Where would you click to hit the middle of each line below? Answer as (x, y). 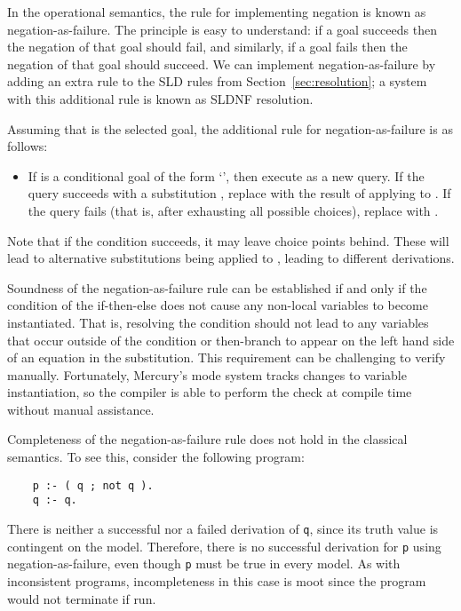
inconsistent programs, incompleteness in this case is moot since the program (217, 580)
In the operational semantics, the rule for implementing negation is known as (217, 12)
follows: (28, 146)
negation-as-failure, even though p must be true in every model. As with (204, 563)
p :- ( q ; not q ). (93, 485)
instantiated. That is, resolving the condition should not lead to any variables (218, 322)
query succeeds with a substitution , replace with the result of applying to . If (239, 193)
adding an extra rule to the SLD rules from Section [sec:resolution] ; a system (217, 81)
